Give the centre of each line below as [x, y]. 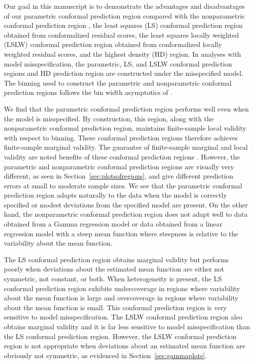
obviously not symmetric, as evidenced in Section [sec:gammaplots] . [106, 355]
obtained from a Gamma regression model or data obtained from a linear [113, 224]
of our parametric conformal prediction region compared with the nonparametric [125, 15]
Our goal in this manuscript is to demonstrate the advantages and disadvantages [125, 6]
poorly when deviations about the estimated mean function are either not [114, 269]
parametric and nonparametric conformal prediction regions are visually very [119, 166]
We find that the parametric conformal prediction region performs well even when [127, 108]
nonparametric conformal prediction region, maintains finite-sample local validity [125, 128]
